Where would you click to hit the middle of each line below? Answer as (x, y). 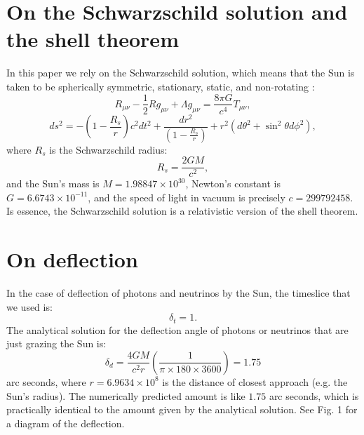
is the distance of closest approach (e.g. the (255, 381)
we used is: (29, 306)
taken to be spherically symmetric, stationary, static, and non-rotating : (161, 86)
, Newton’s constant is (233, 183)
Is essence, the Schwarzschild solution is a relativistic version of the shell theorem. (182, 211)
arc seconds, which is (314, 395)
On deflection (72, 259)
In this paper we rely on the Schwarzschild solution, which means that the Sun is (181, 73)
